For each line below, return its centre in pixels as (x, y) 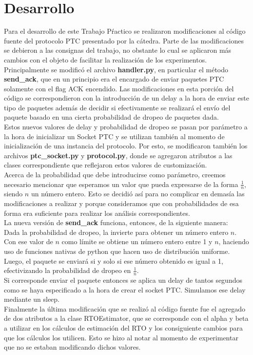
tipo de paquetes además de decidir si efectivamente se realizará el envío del (117, 107)
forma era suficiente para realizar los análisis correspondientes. (97, 213)
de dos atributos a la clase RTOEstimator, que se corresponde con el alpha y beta (126, 318)
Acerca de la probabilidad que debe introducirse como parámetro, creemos (115, 175)
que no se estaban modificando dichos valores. (72, 347)
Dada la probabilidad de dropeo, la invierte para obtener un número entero (116, 232)
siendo (13, 194)
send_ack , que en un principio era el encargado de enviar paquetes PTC (114, 79)
